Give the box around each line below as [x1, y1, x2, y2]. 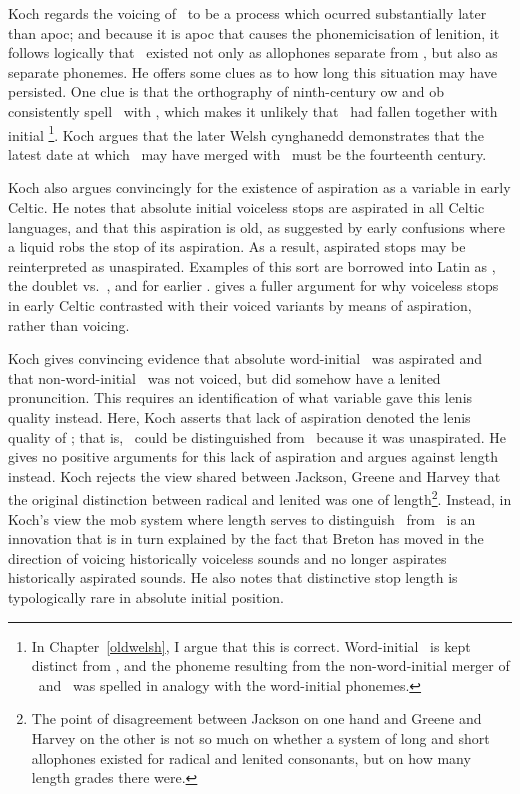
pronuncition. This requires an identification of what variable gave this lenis [8, 387, 473, 408]
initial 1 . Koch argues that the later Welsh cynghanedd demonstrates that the [8, 121, 485, 145]
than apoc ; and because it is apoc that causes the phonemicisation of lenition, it [8, 22, 500, 43]
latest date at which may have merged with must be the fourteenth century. [8, 143, 487, 164]
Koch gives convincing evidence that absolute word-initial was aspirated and [8, 348, 483, 369]
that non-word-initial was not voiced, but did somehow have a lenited [8, 367, 441, 388]
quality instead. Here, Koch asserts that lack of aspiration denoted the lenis [8, 406, 471, 427]
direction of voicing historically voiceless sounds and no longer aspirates [8, 547, 447, 568]
